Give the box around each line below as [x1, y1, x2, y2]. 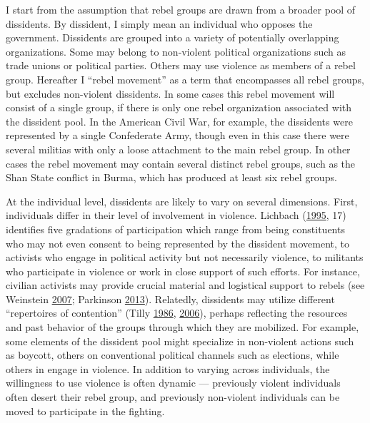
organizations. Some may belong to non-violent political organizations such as [6, 44, 346, 58]
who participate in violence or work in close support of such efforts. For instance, [6, 263, 360, 278]
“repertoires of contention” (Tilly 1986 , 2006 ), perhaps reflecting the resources [6, 305, 348, 320]
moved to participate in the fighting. [6, 403, 165, 418]
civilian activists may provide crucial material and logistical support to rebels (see [6, 277, 365, 292]
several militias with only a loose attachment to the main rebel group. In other [6, 141, 351, 156]
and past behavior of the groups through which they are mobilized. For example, [6, 320, 359, 335]
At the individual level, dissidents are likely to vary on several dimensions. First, [6, 193, 358, 208]
